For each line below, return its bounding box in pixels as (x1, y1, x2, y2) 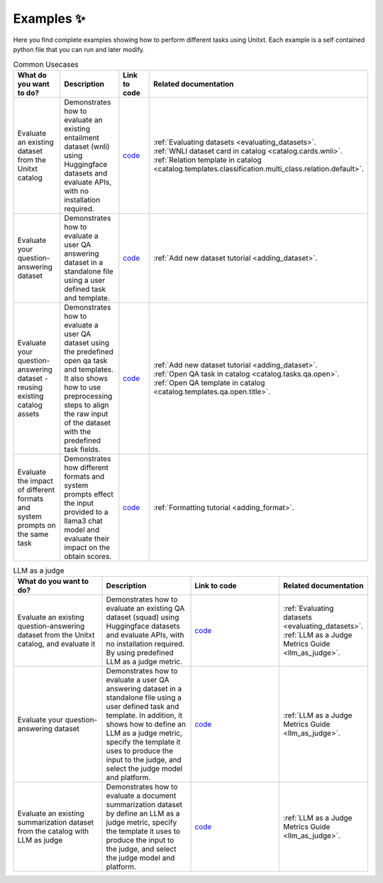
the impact (17, 476, 53, 486)
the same (17, 529, 49, 539)
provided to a (64, 506, 109, 516)
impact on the (64, 542, 110, 552)
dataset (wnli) (64, 141, 110, 151)
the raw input (64, 408, 109, 418)
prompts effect (64, 489, 113, 499)
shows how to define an (106, 720, 186, 730)
